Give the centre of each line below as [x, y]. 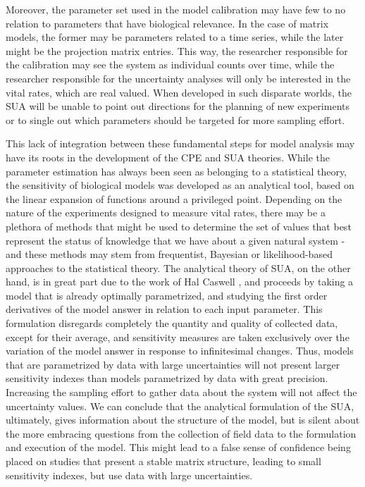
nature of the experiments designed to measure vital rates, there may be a [166, 212]
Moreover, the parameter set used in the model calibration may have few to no [176, 9]
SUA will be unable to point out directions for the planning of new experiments [178, 106]
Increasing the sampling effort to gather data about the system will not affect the [181, 392]
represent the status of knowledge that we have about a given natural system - [175, 240]
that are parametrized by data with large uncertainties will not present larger [173, 364]
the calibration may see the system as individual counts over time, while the [170, 64]
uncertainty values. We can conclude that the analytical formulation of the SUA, [180, 406]
